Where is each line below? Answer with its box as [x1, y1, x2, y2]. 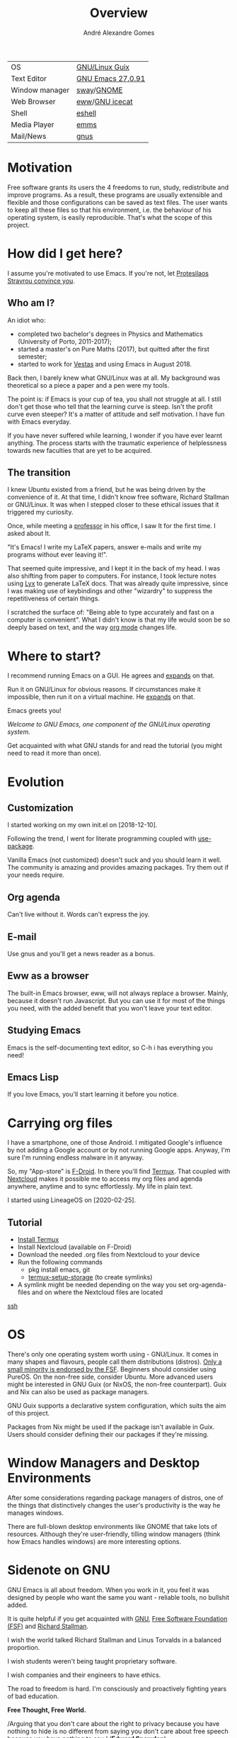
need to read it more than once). [7, 749, 102, 758]
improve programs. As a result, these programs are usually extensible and [7, 190, 223, 199]
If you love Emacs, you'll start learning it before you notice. [7, 1090, 179, 1099]
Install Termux [17, 1235, 59, 1244]
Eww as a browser [7, 970, 90, 982]
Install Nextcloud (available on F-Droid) [17, 1243, 132, 1252]
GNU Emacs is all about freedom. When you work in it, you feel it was [7, 1586, 210, 1594]
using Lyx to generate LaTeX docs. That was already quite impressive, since [7, 579, 229, 588]
